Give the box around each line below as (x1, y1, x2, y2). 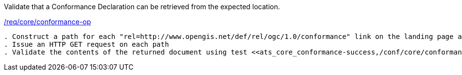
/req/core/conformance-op (4, 18, 91, 26)
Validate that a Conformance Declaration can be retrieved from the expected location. (4, 2, 280, 11)
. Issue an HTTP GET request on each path (4, 40, 169, 48)
